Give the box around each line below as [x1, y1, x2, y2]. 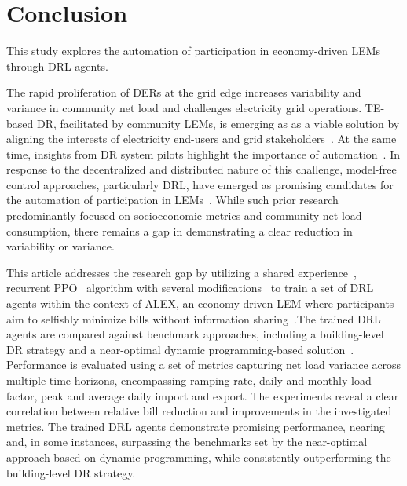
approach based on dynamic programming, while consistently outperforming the [6, 448, 391, 465]
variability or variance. [6, 238, 115, 254]
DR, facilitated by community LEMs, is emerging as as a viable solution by [36, 115, 400, 131]
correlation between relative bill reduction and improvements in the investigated [6, 403, 392, 419]
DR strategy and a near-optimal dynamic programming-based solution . [6, 341, 354, 357]
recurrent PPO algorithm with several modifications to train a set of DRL [6, 280, 374, 296]
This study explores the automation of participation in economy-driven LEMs [6, 42, 381, 59]
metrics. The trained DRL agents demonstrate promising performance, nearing [6, 418, 385, 434]
